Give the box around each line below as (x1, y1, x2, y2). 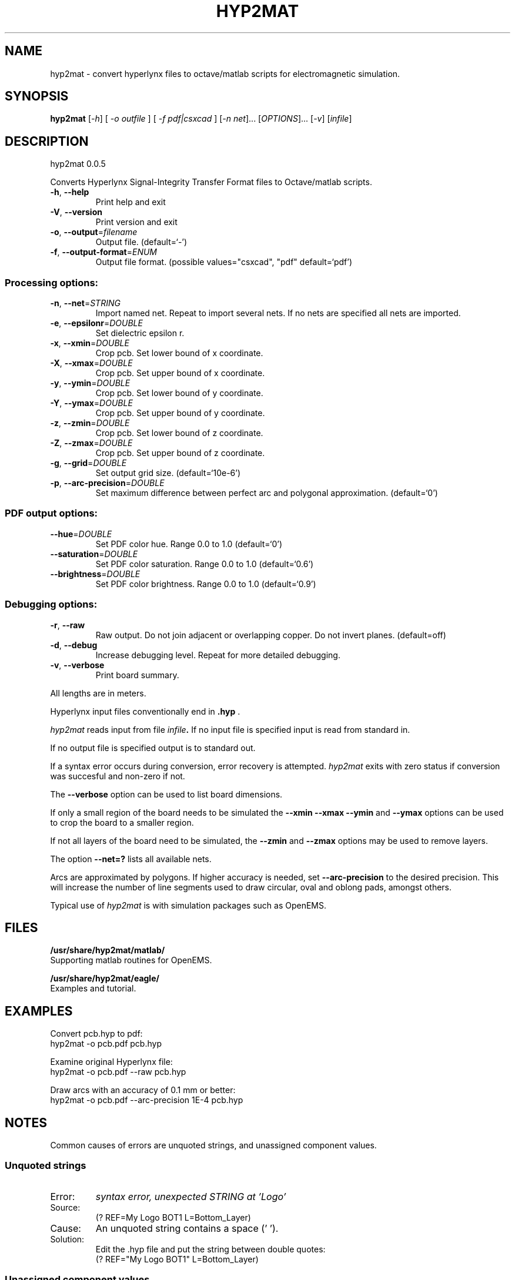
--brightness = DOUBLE (50, 568, 141, 579)
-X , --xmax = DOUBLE (50, 358, 133, 368)
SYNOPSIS (5, 89, 69, 104)
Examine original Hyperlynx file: (50, 1057, 173, 1067)
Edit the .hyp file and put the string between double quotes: (95, 1244, 326, 1254)
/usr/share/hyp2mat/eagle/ (50, 973, 159, 984)
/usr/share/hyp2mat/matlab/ (50, 945, 165, 956)
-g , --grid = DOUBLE (50, 458, 127, 468)
